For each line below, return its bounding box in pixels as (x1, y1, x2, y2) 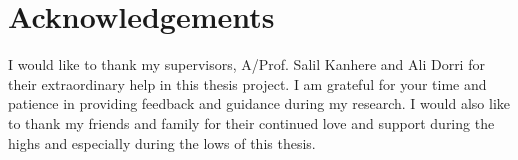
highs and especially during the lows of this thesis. (8, 132, 316, 153)
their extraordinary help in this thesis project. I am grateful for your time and (8, 73, 487, 94)
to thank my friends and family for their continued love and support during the (8, 112, 495, 133)
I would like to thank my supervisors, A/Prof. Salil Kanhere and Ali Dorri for (8, 54, 485, 75)
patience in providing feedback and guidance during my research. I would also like (8, 93, 510, 114)
